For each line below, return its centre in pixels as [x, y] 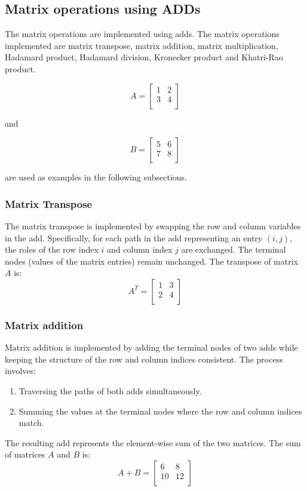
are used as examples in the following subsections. [96, 177]
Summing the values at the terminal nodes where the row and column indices [160, 411]
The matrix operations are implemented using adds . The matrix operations [142, 34]
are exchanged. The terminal [234, 249]
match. [31, 423]
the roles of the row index [52, 249]
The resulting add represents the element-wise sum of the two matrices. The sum [153, 442]
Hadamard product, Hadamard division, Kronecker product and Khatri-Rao [144, 57]
